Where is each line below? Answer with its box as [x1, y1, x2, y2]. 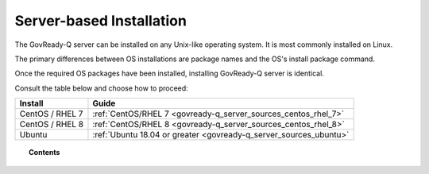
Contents [29, 148, 60, 157]
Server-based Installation [14, 12, 187, 29]
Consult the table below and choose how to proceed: [14, 83, 188, 93]
